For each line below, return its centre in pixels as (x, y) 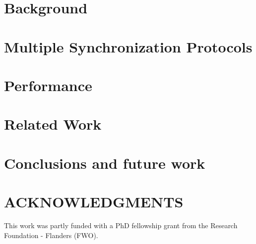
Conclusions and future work (105, 163)
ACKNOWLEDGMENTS (94, 202)
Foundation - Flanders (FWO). (51, 235)
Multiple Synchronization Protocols (128, 46)
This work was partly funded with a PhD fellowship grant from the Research (121, 225)
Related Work (53, 124)
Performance (48, 85)
